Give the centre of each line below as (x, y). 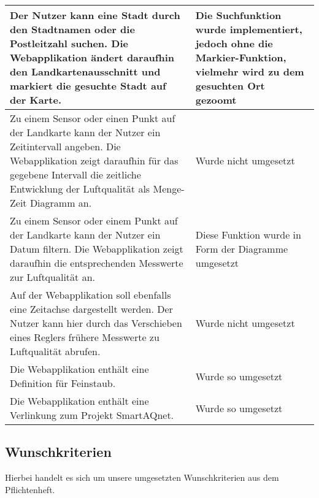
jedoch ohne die (234, 43)
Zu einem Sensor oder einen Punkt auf (93, 118)
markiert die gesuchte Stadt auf (88, 86)
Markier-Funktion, (241, 57)
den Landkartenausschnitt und (85, 71)
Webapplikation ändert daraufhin (92, 57)
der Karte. (36, 100)
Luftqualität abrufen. (55, 351)
